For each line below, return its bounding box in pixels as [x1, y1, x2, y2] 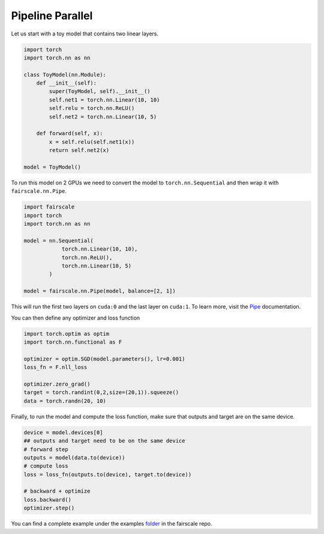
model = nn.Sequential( [23, 237, 94, 244]
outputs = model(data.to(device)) [23, 454, 125, 461]
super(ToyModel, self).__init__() [49, 88, 151, 95]
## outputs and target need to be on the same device [23, 437, 185, 444]
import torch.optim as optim [23, 330, 110, 337]
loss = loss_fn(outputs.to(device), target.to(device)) [23, 471, 192, 478]
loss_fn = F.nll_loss [23, 364, 88, 371]
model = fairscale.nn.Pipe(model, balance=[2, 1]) [23, 288, 176, 294]
